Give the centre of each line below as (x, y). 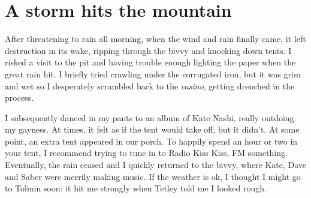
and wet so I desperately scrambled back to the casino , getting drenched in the (150, 85)
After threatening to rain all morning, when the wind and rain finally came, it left (155, 39)
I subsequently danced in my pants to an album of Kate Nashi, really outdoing (150, 117)
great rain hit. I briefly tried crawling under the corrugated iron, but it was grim (153, 73)
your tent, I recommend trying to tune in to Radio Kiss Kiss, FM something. (146, 153)
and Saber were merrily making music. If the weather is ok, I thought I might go (153, 176)
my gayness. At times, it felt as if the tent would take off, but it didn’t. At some (152, 129)
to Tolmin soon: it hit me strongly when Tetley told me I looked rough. (136, 188)
